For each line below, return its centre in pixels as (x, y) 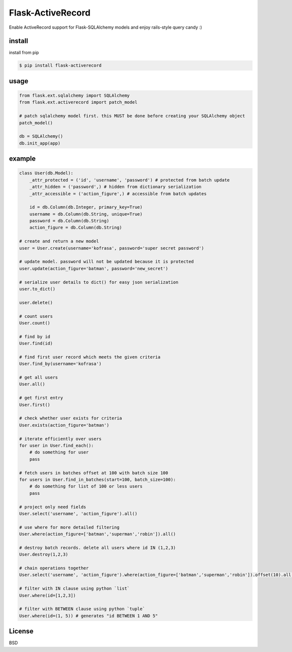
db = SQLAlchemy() (41, 136)
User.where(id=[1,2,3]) (48, 595)
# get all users (39, 378)
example (22, 159)
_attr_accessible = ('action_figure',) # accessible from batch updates (118, 194)
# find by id (35, 336)
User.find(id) (36, 344)
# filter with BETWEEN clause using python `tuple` (82, 609)
